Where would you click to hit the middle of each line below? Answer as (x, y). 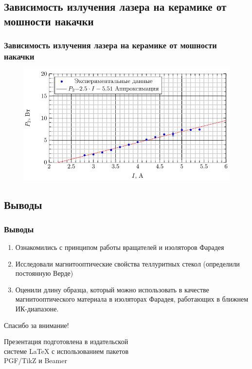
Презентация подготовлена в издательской (66, 341)
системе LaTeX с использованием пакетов (66, 351)
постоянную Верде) (44, 273)
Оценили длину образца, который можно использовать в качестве (112, 289)
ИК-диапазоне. (37, 309)
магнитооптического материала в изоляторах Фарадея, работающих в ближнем (132, 299)
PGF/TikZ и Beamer (36, 360)
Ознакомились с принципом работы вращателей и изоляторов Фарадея (120, 247)
